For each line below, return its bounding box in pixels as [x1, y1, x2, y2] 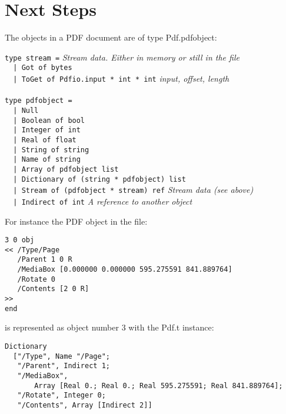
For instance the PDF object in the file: [5, 215, 148, 227]
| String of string [13, 145, 89, 154]
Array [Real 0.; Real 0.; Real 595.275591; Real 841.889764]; [34, 381, 283, 390]
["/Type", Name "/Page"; [13, 352, 110, 360]
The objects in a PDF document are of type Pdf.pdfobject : [5, 31, 217, 44]
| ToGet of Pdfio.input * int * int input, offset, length [13, 72, 230, 85]
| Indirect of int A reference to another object [13, 195, 192, 207]
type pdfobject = [5, 96, 72, 105]
